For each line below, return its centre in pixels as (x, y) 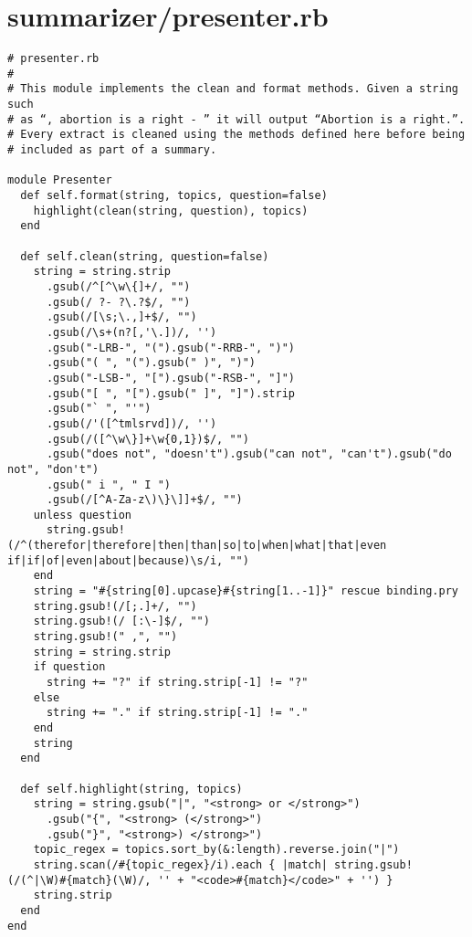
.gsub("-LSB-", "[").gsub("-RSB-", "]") (170, 378)
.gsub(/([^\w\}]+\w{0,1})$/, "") (147, 439)
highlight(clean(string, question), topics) (171, 211)
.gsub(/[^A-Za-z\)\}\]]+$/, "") (144, 500)
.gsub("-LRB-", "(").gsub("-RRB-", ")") (170, 347)
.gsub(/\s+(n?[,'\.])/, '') (131, 332)
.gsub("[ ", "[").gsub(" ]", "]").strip (170, 393)
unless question (83, 515)
